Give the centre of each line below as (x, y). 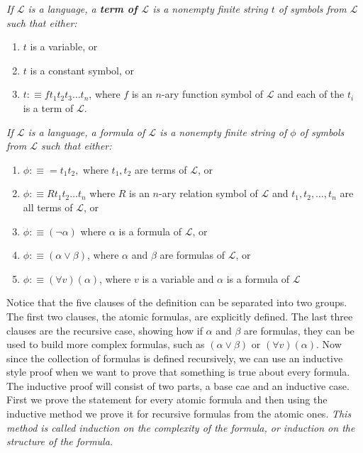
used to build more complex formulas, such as (106, 344)
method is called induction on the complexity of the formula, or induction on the (181, 427)
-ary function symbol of (212, 94)
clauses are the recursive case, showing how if (105, 330)
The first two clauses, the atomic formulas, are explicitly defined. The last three (180, 316)
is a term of (48, 107)
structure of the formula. (60, 441)
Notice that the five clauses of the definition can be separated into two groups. (177, 302)
